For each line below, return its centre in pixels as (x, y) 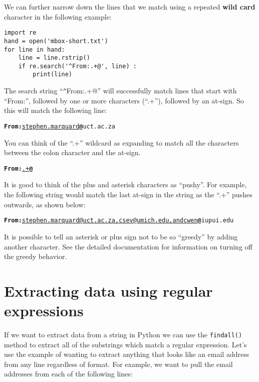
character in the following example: (58, 16)
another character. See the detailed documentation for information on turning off (128, 246)
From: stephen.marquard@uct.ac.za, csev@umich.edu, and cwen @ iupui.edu (119, 221)
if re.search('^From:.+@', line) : (77, 66)
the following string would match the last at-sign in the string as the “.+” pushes (128, 195)
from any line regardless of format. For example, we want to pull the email (118, 364)
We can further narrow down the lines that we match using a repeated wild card (130, 7)
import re (20, 33)
